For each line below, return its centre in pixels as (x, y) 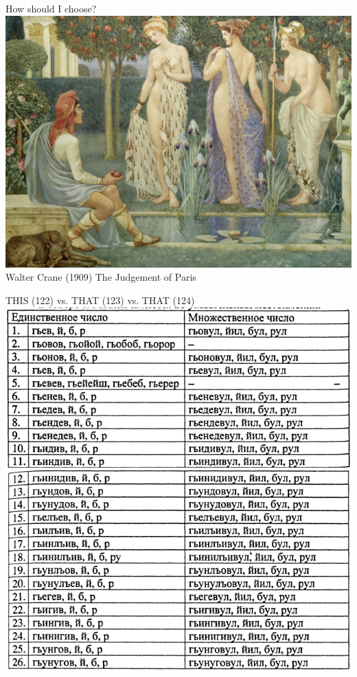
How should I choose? (51, 8)
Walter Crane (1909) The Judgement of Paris (101, 277)
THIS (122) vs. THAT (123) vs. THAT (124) (100, 300)
